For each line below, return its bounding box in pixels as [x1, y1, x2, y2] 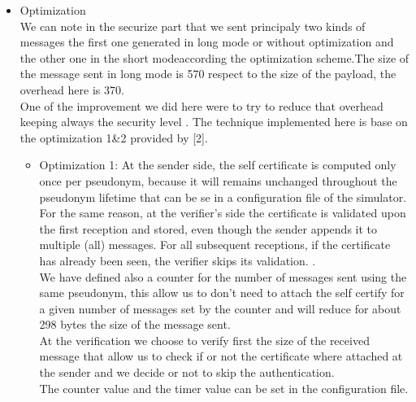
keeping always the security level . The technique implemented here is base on [19, 113, 408, 130]
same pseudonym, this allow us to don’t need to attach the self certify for [39, 284, 405, 301]
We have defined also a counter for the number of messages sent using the [39, 268, 407, 285]
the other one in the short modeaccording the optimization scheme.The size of [19, 49, 409, 66]
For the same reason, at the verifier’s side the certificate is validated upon [39, 204, 406, 221]
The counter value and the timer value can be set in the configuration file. [39, 379, 409, 396]
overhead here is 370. [19, 81, 124, 98]
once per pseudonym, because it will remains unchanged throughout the [39, 172, 397, 189]
